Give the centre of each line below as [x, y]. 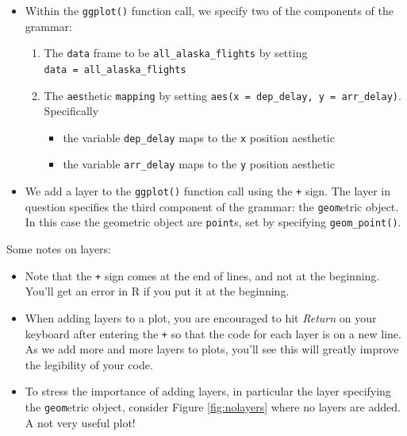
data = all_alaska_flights [115, 69]
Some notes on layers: [59, 249]
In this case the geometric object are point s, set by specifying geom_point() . [213, 222]
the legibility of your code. [89, 364]
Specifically [71, 111]
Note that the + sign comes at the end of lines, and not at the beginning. [202, 275]
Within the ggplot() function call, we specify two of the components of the [209, 10]
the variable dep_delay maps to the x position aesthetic [199, 137]
